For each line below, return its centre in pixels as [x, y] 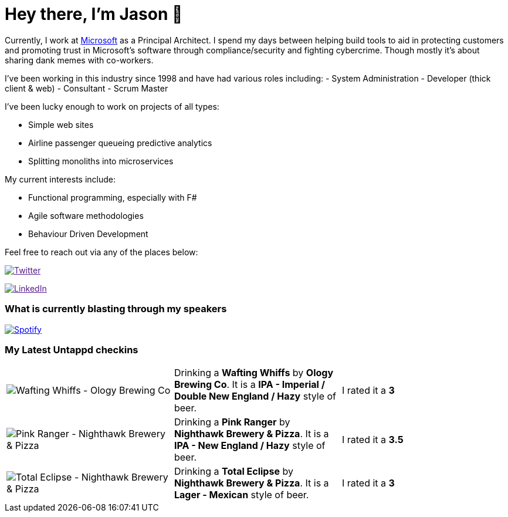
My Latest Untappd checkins [72, 349]
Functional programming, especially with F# [113, 197]
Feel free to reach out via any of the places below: [101, 252]
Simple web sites [61, 124]
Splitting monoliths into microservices [101, 161]
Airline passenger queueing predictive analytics [120, 143]
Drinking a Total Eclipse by [233, 472]
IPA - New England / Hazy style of [250, 446]
